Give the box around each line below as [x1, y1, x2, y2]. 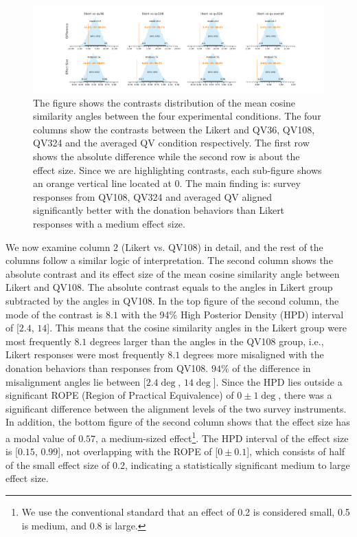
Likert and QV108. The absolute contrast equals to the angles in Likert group [5, 280, 333, 294]
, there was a [278, 388, 332, 402]
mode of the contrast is [5, 307, 103, 321]
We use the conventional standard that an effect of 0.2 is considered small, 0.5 [21, 504, 350, 518]
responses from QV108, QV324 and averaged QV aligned [33, 189, 273, 204]
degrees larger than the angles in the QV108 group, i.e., [90, 333, 324, 348]
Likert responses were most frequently [5, 347, 165, 362]
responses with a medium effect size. [33, 217, 185, 231]
